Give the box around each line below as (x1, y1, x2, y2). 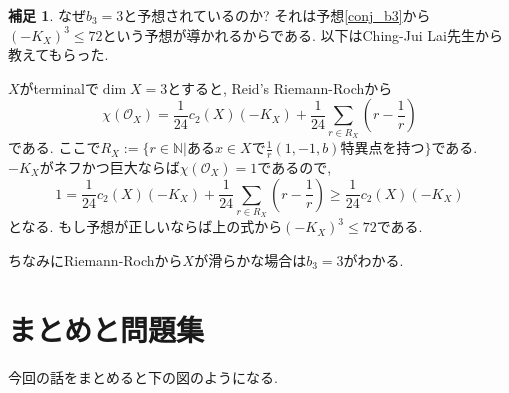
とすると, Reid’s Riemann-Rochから (167, 77, 393, 98)
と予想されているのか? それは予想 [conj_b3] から (123, 5, 431, 25)
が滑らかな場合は (194, 249, 307, 270)
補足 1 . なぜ (8, 5, 86, 25)
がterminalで (19, 77, 99, 98)
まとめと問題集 (8, 308, 205, 349)
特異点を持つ (340, 142, 425, 157)
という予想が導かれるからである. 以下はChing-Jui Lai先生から (102, 24, 503, 45)
